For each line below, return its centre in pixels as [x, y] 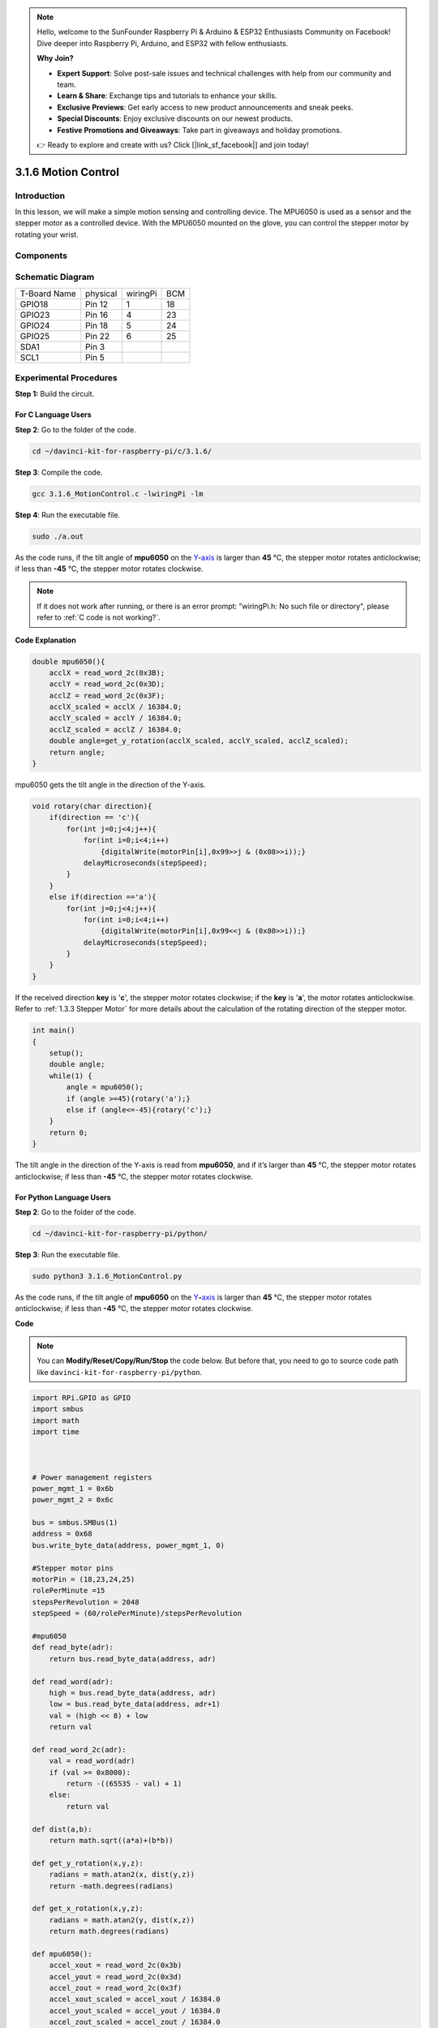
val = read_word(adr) [92, 1761]
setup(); [67, 1053]
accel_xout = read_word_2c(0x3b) [116, 1966]
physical [101, 294]
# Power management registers [92, 1477]
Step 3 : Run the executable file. [68, 1254]
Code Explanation [45, 640]
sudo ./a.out [58, 536]
